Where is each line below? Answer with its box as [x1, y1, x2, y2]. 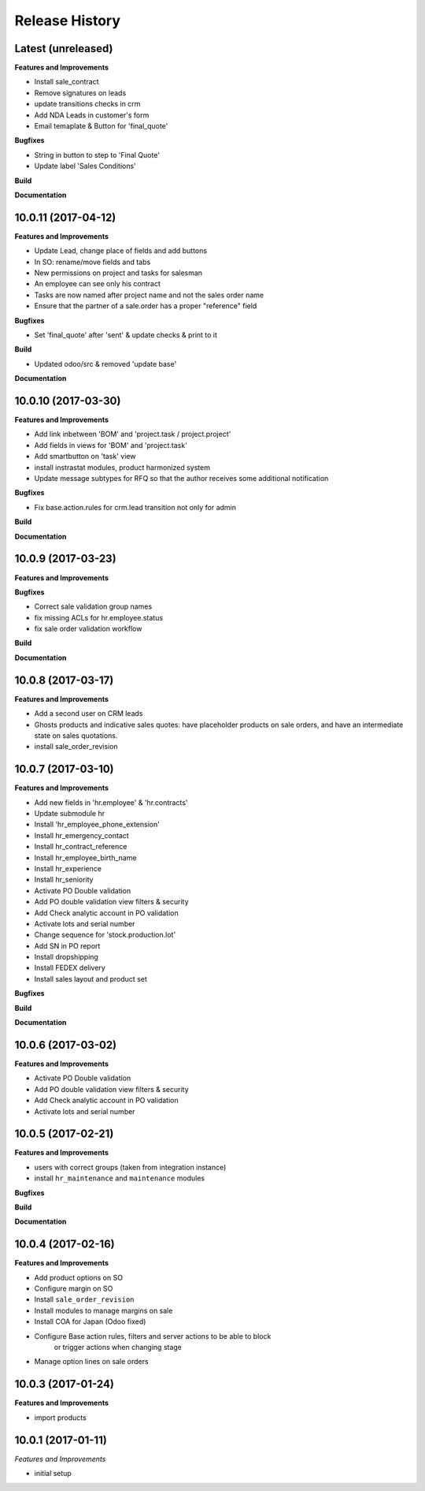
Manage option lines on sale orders [34, 1357, 149, 1366]
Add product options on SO [34, 1273, 124, 1282]
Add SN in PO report [34, 941, 101, 950]
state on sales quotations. [34, 730, 118, 740]
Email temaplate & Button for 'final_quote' [34, 121, 168, 131]
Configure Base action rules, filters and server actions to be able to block [34, 1331, 272, 1340]
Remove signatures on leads [34, 88, 127, 98]
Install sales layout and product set [34, 974, 147, 983]
